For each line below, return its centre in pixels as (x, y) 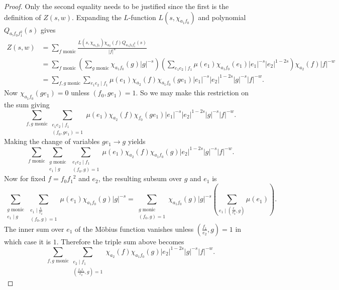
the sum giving (27, 104)
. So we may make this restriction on (192, 93)
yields (137, 141)
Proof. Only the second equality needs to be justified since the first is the (117, 6)
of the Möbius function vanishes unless (134, 229)
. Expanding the (97, 17)
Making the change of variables (52, 141)
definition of (23, 17)
